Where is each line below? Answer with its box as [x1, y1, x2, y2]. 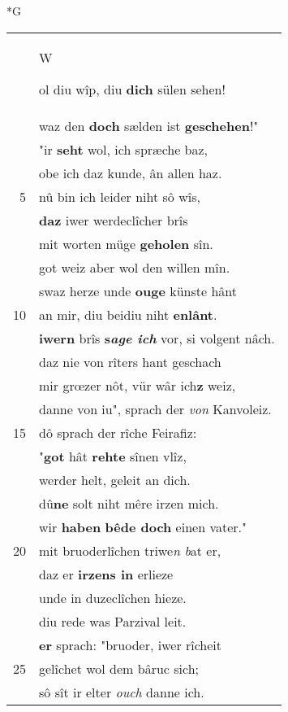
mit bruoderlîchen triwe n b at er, [39, 540, 221, 560]
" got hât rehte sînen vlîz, [39, 446, 187, 465]
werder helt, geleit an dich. [39, 470, 191, 489]
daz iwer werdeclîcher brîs [39, 210, 188, 229]
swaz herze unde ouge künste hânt [39, 281, 237, 300]
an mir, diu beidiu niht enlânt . [39, 304, 217, 324]
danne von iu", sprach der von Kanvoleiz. [39, 399, 272, 418]
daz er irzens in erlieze [39, 564, 174, 583]
